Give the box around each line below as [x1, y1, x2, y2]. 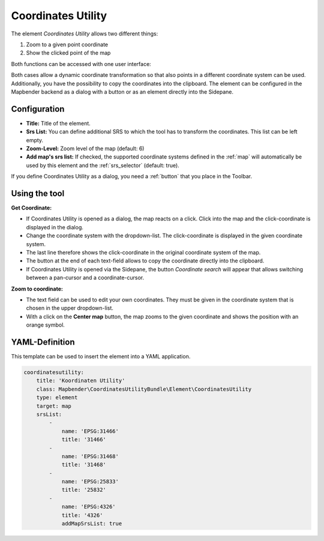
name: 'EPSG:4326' [61, 503, 116, 510]
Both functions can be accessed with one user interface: [11, 60, 151, 67]
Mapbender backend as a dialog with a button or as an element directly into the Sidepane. [11, 88, 234, 95]
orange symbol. [26, 321, 65, 328]
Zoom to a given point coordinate [26, 41, 108, 48]
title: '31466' [61, 436, 106, 443]
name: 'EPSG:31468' [61, 453, 119, 459]
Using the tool [11, 188, 65, 198]
